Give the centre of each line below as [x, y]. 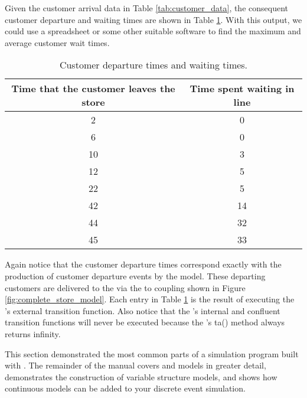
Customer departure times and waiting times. [153, 65]
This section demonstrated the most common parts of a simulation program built [152, 353]
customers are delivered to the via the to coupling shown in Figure [125, 287]
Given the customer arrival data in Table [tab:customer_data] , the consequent [146, 8]
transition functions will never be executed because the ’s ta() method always [145, 322]
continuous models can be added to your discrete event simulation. [125, 388]
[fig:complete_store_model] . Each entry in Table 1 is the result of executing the [150, 299]
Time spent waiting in [242, 89]
